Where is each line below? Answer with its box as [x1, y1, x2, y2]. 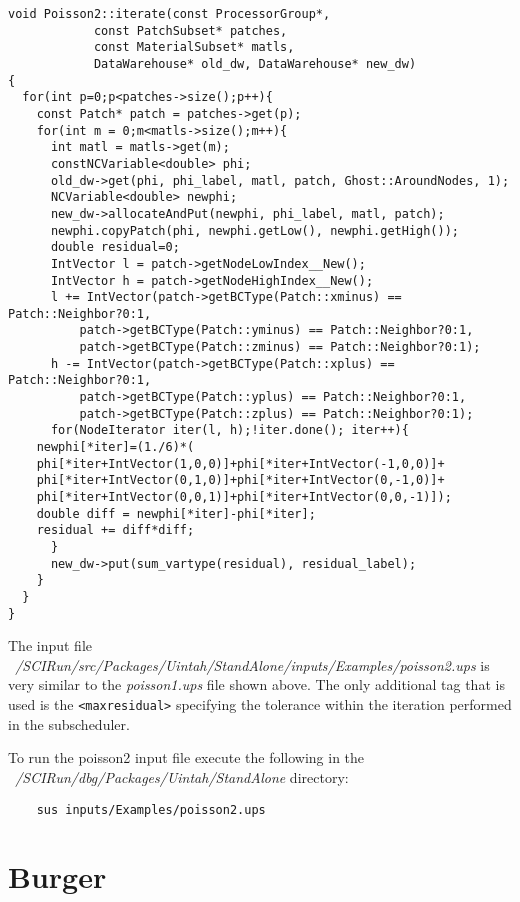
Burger [8, 856, 107, 897]
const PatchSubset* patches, [93, 23, 288, 38]
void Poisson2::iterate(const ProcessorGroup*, [8, 7, 331, 21]
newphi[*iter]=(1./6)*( [36, 440, 195, 455]
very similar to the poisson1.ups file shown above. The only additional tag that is [8, 674, 505, 695]
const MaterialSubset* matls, [93, 40, 295, 55]
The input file [8, 635, 93, 656]
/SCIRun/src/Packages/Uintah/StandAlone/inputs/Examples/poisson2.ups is [15, 654, 490, 675]
